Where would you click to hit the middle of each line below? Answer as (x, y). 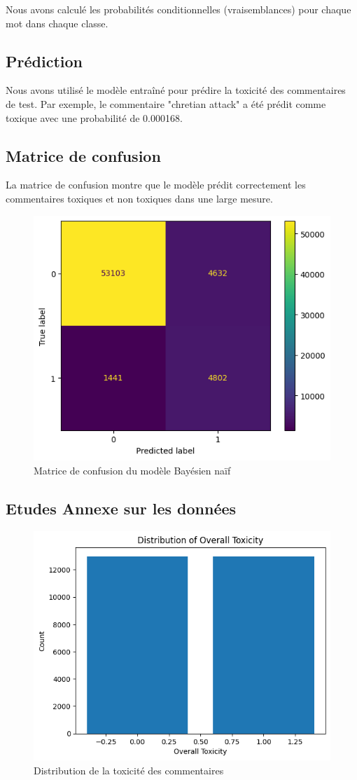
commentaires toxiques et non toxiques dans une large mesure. (139, 198)
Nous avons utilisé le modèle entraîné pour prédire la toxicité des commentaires (176, 90)
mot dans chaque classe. (57, 23)
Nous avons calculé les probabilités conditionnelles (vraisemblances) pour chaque (178, 9)
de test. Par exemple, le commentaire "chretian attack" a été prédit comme (166, 103)
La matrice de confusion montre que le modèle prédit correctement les (156, 185)
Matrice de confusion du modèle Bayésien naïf (132, 470)
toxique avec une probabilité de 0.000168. (94, 117)
